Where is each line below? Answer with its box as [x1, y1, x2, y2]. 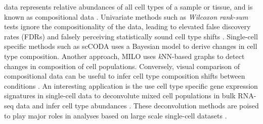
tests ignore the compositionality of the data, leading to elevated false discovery [4, 21, 251, 32]
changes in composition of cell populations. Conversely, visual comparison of [4, 60, 240, 71]
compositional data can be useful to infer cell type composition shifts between [4, 71, 245, 81]
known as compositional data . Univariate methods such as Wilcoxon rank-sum [4, 11, 248, 22]
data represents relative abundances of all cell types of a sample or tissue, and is [4, 2, 253, 12]
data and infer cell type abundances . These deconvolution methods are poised [16, 100, 259, 110]
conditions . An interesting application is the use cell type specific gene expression [4, 80, 258, 91]
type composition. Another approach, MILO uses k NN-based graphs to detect [4, 50, 245, 61]
